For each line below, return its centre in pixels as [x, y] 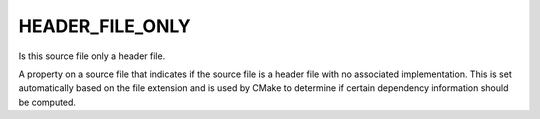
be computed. [47, 102]
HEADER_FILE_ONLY [104, 26]
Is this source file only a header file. [92, 56]
